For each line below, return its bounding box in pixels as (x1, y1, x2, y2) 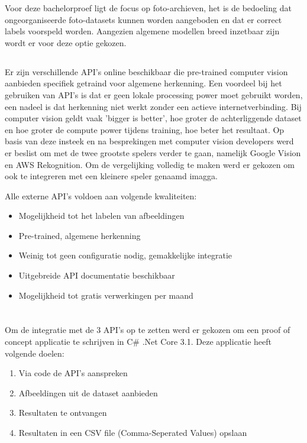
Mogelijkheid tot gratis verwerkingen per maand (18, 289, 193, 301)
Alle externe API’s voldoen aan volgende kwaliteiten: (5, 189, 197, 202)
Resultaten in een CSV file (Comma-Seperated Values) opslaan (18, 426, 247, 439)
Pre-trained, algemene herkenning (18, 229, 141, 241)
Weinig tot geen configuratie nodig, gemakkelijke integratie (18, 249, 232, 261)
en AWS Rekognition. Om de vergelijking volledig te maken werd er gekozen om (5, 158, 295, 170)
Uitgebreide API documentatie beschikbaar (18, 269, 175, 282)
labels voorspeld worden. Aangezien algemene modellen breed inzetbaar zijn (5, 25, 280, 37)
